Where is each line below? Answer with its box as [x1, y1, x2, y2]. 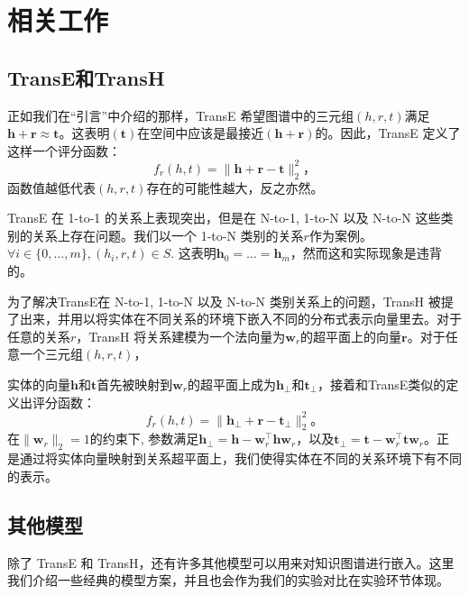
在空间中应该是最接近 [137, 124, 264, 142]
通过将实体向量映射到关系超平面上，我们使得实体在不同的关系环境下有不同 [19, 449, 462, 468]
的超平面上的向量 [300, 326, 402, 345]
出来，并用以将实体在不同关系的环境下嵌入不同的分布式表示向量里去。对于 [19, 309, 462, 328]
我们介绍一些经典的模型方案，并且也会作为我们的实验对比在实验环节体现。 [7, 571, 449, 590]
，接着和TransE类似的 [317, 375, 446, 393]
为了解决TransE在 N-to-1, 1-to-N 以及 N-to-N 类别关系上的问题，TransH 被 [7, 291, 441, 310]
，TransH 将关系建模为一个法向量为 [76, 326, 286, 345]
